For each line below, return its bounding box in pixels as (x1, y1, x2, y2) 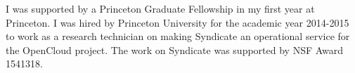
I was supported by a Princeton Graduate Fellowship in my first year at (6, 1, 315, 15)
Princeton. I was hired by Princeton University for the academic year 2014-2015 (6, 15, 349, 29)
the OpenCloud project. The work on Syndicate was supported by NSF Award (6, 42, 344, 57)
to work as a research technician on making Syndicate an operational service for (6, 29, 350, 44)
